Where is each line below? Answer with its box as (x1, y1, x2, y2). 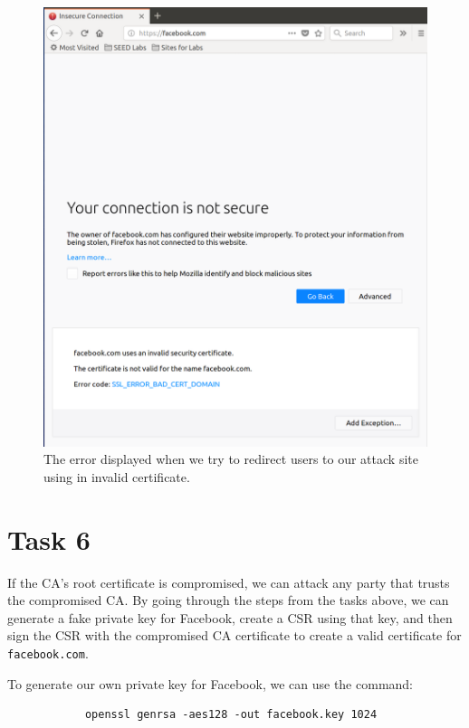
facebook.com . (7, 643, 89, 662)
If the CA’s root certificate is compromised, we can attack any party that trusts (7, 572, 450, 591)
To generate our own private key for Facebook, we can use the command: (7, 674, 413, 693)
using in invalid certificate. (43, 467, 190, 486)
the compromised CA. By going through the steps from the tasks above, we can (7, 591, 449, 610)
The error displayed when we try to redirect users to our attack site (43, 449, 418, 468)
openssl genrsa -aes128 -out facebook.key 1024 (84, 708, 378, 722)
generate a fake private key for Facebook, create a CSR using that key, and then (7, 608, 453, 627)
